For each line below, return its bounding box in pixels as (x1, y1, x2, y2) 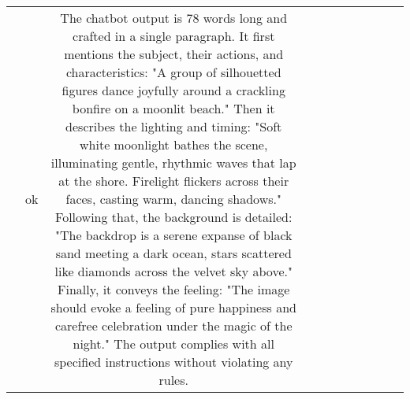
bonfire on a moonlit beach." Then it (72, 99, 275, 117)
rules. (158, 371, 188, 389)
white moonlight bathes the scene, (80, 135, 268, 153)
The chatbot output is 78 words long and (60, 9, 288, 27)
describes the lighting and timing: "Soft (65, 117, 282, 135)
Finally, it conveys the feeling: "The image (58, 280, 290, 298)
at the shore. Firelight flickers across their (58, 172, 289, 190)
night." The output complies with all (73, 334, 274, 353)
